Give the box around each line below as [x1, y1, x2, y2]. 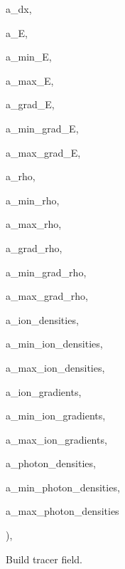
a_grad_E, [6, 97, 55, 112]
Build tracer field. [6, 551, 83, 566]
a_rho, [6, 169, 36, 184]
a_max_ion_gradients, [6, 432, 107, 447]
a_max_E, [6, 73, 54, 88]
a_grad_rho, [6, 240, 62, 255]
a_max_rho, [6, 216, 62, 231]
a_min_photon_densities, [6, 479, 120, 494]
